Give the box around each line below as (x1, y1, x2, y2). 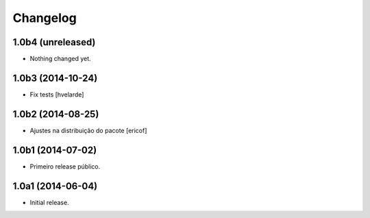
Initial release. (29, 198, 69, 206)
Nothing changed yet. (29, 55, 92, 63)
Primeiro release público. (29, 162, 101, 171)
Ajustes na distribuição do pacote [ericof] (29, 126, 147, 134)
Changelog (12, 10, 77, 25)
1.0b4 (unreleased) (12, 36, 96, 48)
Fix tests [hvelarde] (29, 90, 84, 99)
